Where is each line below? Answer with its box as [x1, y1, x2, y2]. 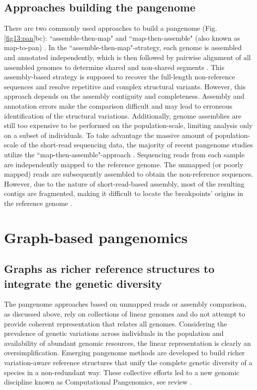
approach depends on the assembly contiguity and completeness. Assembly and [4, 91, 245, 101]
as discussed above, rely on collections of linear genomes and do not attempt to [4, 309, 246, 319]
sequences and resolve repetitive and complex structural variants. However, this [4, 81, 246, 91]
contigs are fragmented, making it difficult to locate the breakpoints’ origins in [4, 188, 244, 198]
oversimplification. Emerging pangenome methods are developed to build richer [4, 347, 245, 358]
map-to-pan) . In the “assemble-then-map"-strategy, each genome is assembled [4, 42, 242, 53]
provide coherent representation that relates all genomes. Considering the [4, 318, 227, 328]
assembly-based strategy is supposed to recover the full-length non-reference [4, 71, 235, 82]
